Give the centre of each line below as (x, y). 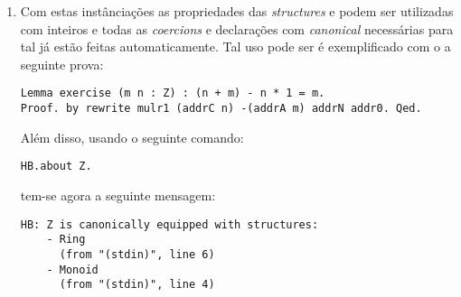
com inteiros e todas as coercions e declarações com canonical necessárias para (237, 28)
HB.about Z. (56, 167)
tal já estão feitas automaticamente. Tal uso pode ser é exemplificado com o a (235, 46)
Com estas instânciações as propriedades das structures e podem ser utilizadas (237, 11)
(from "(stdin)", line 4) (137, 285)
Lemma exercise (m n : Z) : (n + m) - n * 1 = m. (173, 93)
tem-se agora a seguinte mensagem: (118, 195)
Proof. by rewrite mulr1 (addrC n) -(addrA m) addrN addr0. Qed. (221, 109)
